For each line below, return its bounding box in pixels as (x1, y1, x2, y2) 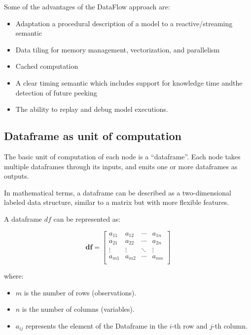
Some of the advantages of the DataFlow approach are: (4, 1, 170, 11)
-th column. (213, 320, 248, 331)
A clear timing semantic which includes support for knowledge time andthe (15, 77, 243, 88)
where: (4, 271, 24, 281)
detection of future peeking (15, 87, 97, 97)
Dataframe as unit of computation (4, 128, 181, 144)
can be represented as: (53, 213, 121, 224)
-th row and (172, 320, 208, 331)
